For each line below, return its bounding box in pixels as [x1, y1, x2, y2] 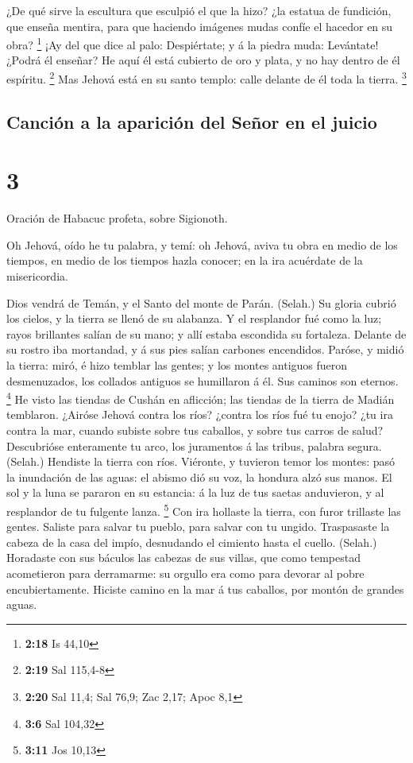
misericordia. [6, 267, 68, 284]
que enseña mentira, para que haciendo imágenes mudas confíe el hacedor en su [6, 17, 393, 34]
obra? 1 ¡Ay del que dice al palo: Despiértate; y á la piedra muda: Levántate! [6, 34, 379, 52]
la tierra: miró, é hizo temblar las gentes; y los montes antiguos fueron [6, 356, 348, 373]
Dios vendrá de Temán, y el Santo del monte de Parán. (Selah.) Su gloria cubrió [6, 294, 396, 311]
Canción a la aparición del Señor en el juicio [6, 109, 377, 134]
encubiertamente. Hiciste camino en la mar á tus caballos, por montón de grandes [6, 580, 404, 597]
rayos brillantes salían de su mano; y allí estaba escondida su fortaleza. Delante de [6, 325, 407, 342]
